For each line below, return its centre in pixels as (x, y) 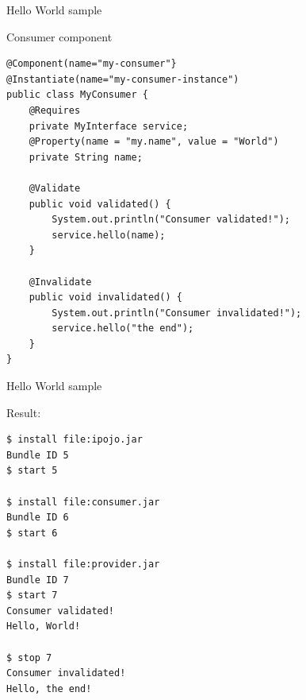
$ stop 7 (29, 657)
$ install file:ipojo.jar (75, 440)
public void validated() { (100, 204)
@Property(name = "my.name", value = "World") (154, 142)
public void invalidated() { (105, 298)
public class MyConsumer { (77, 95)
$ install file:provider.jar (83, 564)
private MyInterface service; (109, 126)
